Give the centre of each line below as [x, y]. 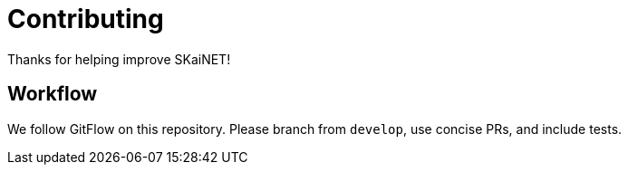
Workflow [53, 94]
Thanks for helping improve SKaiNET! [119, 59]
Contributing [86, 19]
